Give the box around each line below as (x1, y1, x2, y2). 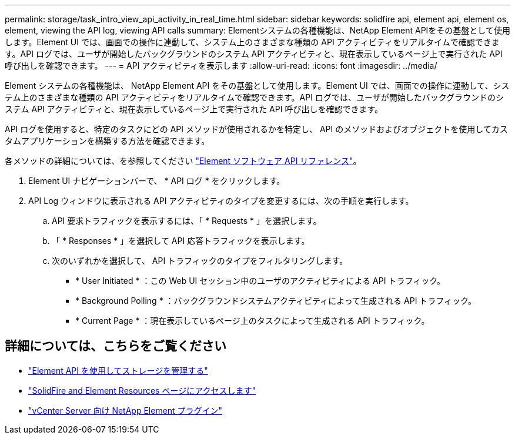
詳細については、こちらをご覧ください (5, 339, 226, 354)
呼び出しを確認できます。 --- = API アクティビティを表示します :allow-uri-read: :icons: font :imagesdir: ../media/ (5, 61, 437, 71)
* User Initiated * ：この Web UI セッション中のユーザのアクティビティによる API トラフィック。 (75, 276, 446, 286)
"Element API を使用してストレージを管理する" (28, 365, 208, 376)
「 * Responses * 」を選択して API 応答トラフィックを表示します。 (52, 236, 310, 246)
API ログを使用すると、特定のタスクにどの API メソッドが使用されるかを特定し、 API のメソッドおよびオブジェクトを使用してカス (5, 124, 508, 134)
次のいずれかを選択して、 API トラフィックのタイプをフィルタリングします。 (52, 256, 348, 266)
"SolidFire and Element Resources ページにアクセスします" (28, 385, 256, 396)
